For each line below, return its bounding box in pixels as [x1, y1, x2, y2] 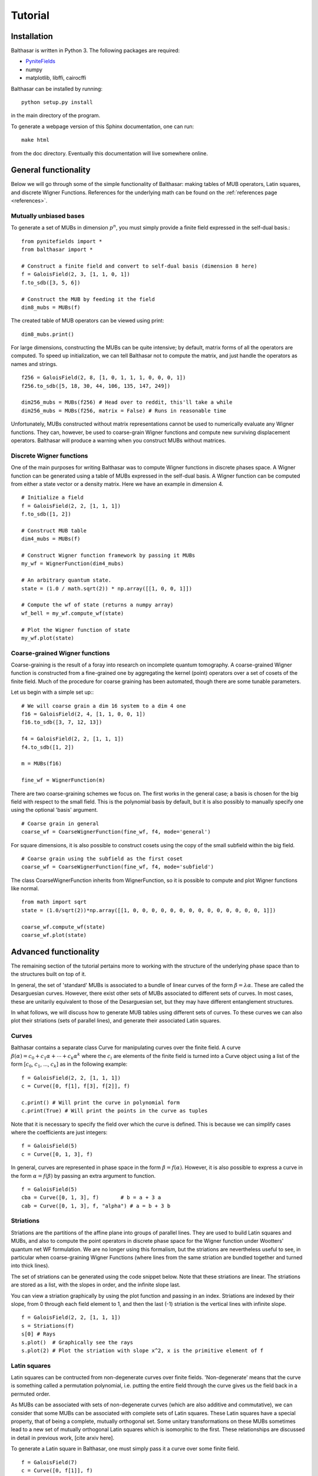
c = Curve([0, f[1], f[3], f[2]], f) [21, 1082, 131, 1089]
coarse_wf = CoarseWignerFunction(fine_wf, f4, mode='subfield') [21, 864, 214, 870]
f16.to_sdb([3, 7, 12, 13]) [21, 719, 102, 726]
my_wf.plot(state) [21, 635, 75, 641]
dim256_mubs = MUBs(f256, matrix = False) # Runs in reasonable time [21, 407, 227, 414]
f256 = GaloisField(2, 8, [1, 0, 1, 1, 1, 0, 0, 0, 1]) [21, 374, 186, 381]
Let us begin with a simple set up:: [11, 688, 94, 696]
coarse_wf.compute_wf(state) [21, 923, 105, 930]
